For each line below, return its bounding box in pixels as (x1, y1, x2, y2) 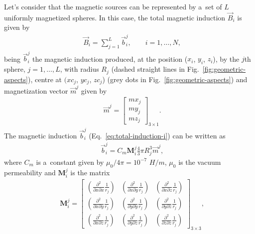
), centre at (27, 74, 62, 84)
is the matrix (70, 167, 110, 177)
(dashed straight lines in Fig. (111, 64, 199, 74)
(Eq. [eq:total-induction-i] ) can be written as (89, 130, 226, 140)
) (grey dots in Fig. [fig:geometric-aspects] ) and (102, 74, 248, 84)
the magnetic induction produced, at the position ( (32, 53, 188, 64)
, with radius (60, 64, 99, 74)
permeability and (4, 167, 56, 177)
